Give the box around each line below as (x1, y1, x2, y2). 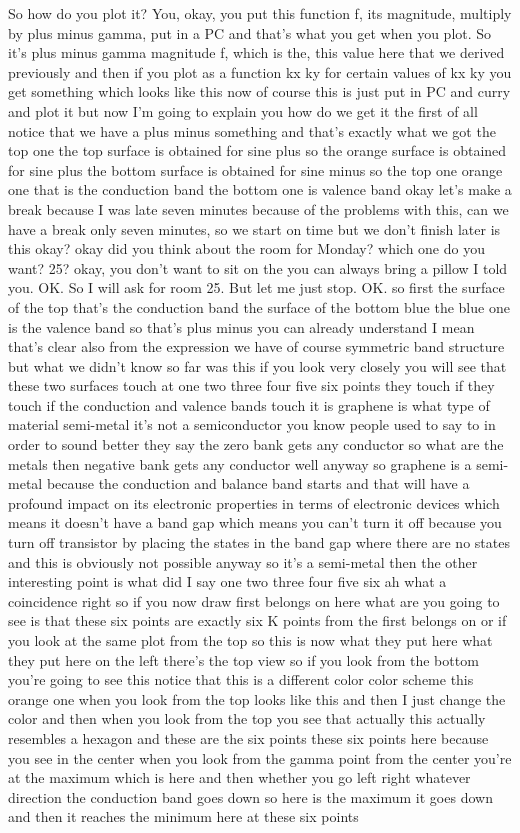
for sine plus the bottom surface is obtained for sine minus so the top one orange (8, 159, 503, 180)
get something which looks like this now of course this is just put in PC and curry (8, 81, 511, 102)
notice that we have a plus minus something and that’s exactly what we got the (8, 120, 496, 141)
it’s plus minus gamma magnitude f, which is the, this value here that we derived (8, 42, 505, 63)
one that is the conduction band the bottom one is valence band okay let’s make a (8, 179, 512, 200)
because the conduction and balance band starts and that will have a (46, 473, 470, 494)
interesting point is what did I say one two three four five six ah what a (8, 571, 447, 592)
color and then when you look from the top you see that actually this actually (8, 708, 486, 729)
